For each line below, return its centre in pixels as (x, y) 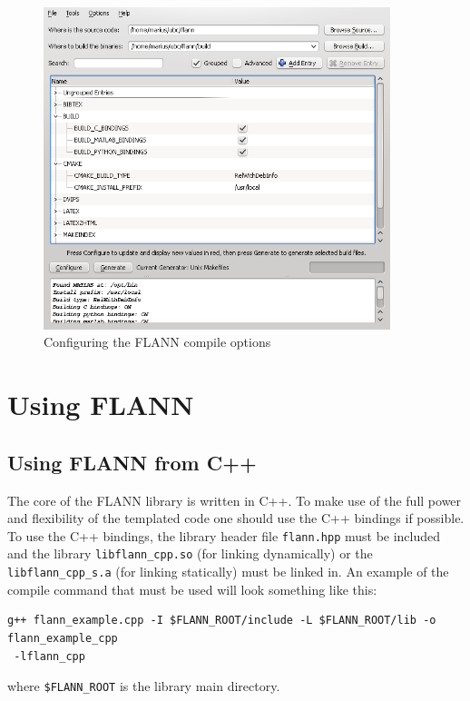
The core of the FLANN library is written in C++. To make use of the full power (235, 500)
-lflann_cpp (49, 656)
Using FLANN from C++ (132, 462)
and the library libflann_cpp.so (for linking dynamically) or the (190, 553)
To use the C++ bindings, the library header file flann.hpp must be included (224, 535)
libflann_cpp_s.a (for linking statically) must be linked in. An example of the (228, 572)
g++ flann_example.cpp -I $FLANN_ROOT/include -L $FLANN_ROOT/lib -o (222, 621)
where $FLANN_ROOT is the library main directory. (144, 686)
